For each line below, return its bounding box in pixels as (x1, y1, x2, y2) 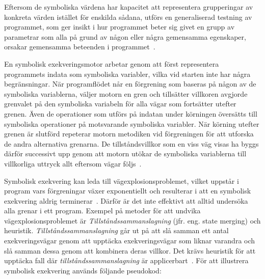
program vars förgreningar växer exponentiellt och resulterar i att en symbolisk (4, 185, 251, 196)
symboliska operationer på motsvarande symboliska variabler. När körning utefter (4, 118, 259, 129)
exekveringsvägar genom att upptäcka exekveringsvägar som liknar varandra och (4, 235, 255, 246)
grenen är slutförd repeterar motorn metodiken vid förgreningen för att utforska (4, 128, 254, 139)
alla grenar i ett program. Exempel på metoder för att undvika (4, 205, 201, 216)
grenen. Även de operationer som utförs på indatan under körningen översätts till (4, 108, 257, 119)
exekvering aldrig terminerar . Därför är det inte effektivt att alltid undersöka (4, 195, 248, 206)
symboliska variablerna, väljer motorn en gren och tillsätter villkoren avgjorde (4, 88, 248, 99)
